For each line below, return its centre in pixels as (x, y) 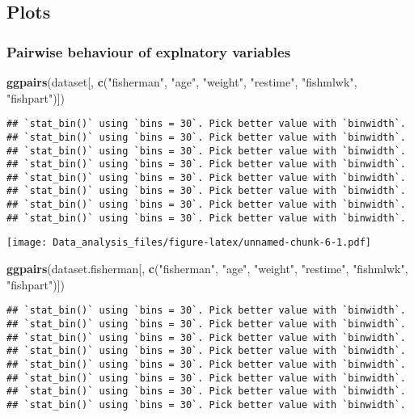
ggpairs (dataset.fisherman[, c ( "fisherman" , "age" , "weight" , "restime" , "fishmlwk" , (207, 269)
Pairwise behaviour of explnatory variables (149, 51)
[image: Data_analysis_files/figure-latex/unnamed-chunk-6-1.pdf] (189, 243)
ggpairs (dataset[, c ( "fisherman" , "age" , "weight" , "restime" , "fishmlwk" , (182, 82)
